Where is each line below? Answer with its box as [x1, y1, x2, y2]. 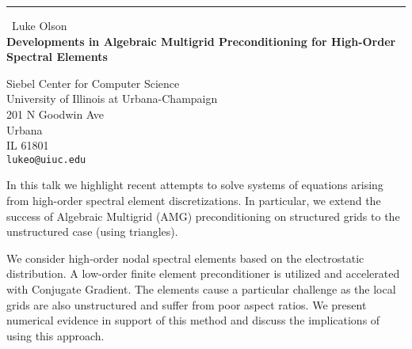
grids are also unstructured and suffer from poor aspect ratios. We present [6, 296, 367, 313]
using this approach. [6, 327, 105, 343]
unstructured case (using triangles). [6, 223, 178, 240]
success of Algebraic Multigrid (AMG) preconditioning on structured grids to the [6, 207, 400, 224]
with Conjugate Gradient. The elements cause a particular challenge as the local [6, 280, 396, 297]
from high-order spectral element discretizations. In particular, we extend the [6, 192, 381, 208]
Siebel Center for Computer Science [6, 74, 180, 91]
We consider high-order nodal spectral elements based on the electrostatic [6, 249, 364, 266]
